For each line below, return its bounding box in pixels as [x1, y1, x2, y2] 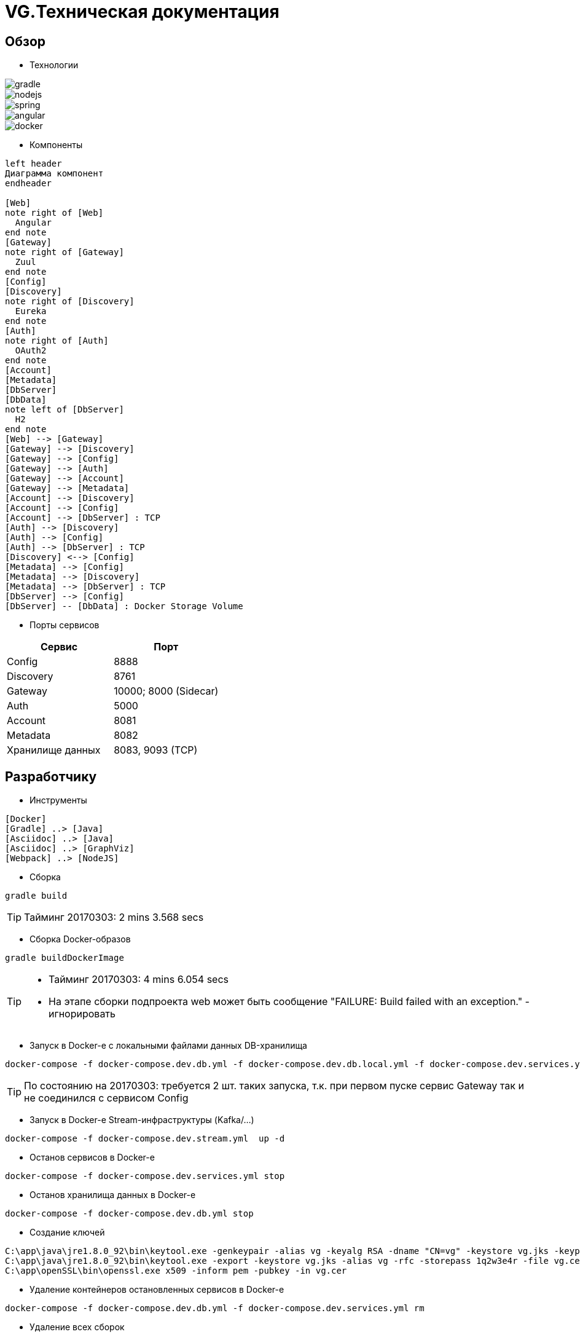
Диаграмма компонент [5, 168, 104, 179]
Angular [15, 218, 52, 228]
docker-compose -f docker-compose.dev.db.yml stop [5, 1209, 254, 1219]
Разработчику [5, 768, 97, 784]
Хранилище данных [7, 744, 101, 757]
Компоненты [29, 140, 83, 151]
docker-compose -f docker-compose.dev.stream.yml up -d [5, 1134, 285, 1144]
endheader [5, 178, 52, 189]
